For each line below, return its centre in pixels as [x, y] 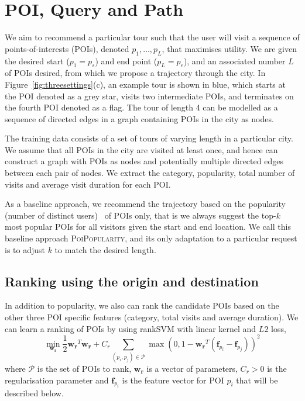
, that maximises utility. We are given [229, 48]
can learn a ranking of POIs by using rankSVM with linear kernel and [131, 328]
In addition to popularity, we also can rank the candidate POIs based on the [142, 305]
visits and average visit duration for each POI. [88, 184]
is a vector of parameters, [192, 369]
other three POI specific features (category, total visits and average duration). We [152, 317]
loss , [279, 328]
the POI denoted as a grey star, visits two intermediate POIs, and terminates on [149, 96]
